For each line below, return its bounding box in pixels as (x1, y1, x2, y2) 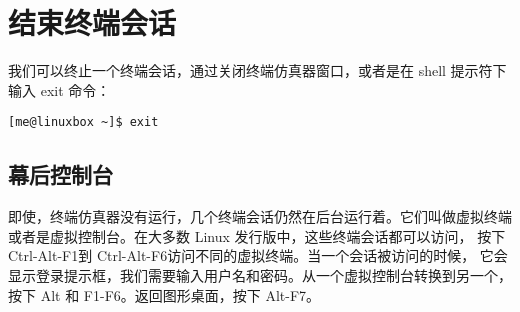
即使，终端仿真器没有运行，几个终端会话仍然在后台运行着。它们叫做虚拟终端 (8, 206, 512, 227)
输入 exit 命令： (8, 79, 111, 100)
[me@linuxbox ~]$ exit (8, 115, 159, 130)
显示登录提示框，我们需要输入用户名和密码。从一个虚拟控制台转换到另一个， (8, 264, 512, 285)
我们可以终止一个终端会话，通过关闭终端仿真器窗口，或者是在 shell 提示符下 (8, 60, 507, 81)
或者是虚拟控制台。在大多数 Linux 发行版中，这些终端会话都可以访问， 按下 (8, 225, 506, 246)
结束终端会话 (8, 2, 177, 43)
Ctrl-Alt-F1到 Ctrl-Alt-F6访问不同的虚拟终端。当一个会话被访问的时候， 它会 (8, 245, 508, 266)
